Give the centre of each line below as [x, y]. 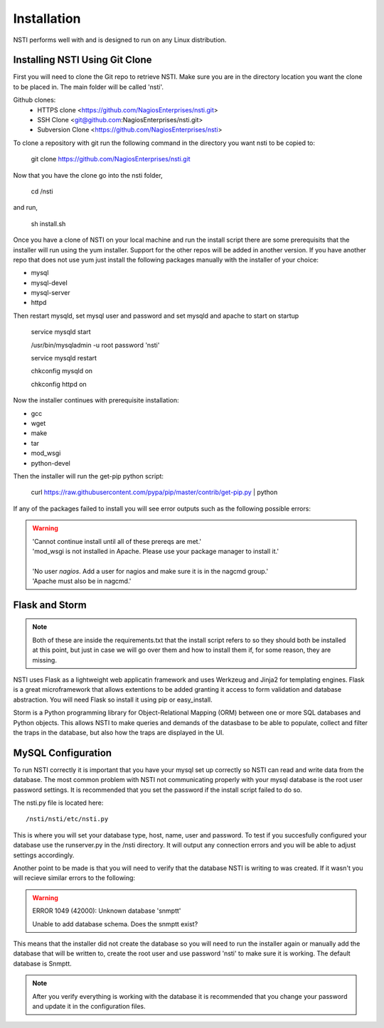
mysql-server [50, 293]
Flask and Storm [50, 605]
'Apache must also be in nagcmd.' [82, 581]
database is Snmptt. [43, 963]
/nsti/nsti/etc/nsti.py [67, 819]
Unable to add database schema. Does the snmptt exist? [115, 923]
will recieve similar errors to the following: [74, 878]
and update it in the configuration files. [89, 1006]
